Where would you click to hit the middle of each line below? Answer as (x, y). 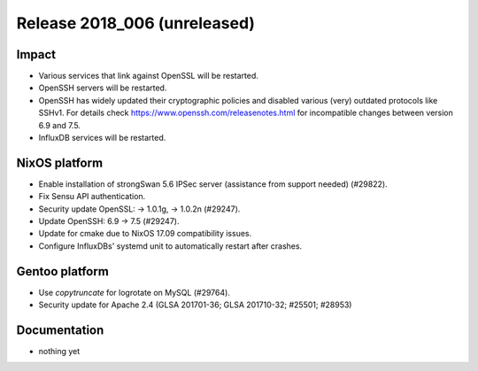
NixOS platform (60, 162)
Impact (36, 54)
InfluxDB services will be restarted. (102, 138)
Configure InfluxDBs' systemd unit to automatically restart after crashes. (170, 246)
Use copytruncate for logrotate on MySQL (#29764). (134, 292)
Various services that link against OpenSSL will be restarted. (148, 76)
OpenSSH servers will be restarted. (103, 88)
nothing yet (59, 352)
